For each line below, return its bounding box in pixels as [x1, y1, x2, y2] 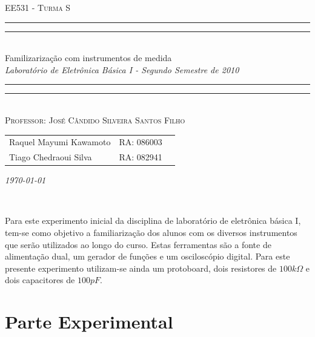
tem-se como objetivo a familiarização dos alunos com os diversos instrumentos [5, 226, 297, 239]
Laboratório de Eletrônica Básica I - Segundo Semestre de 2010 [5, 63, 239, 76]
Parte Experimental [5, 309, 173, 334]
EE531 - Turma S [5, 1, 71, 13]
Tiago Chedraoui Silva [9, 151, 92, 163]
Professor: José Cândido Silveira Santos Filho [5, 113, 185, 126]
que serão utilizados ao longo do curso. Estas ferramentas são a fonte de [5, 238, 271, 250]
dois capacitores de [5, 273, 75, 286]
